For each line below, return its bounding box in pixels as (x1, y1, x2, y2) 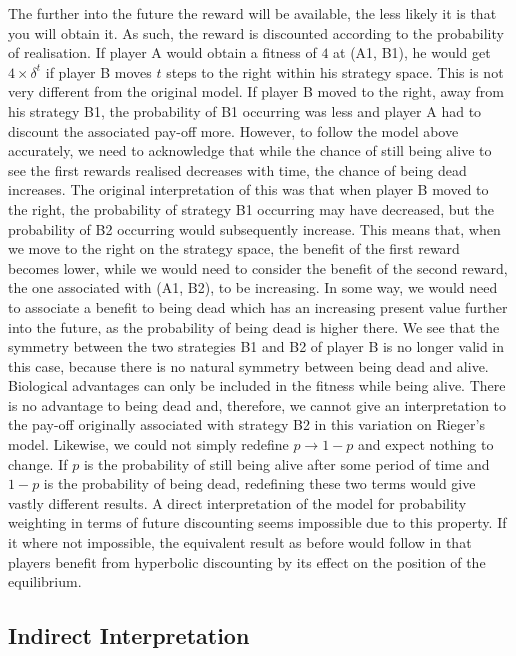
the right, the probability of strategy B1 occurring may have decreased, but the (8, 198, 494, 219)
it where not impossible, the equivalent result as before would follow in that (8, 532, 472, 553)
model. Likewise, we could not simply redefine (8, 434, 289, 455)
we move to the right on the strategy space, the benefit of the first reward (8, 238, 460, 259)
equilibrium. (8, 571, 82, 592)
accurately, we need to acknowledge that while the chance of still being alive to (8, 140, 492, 161)
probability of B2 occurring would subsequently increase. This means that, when (8, 218, 501, 239)
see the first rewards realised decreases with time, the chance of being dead (8, 159, 467, 180)
